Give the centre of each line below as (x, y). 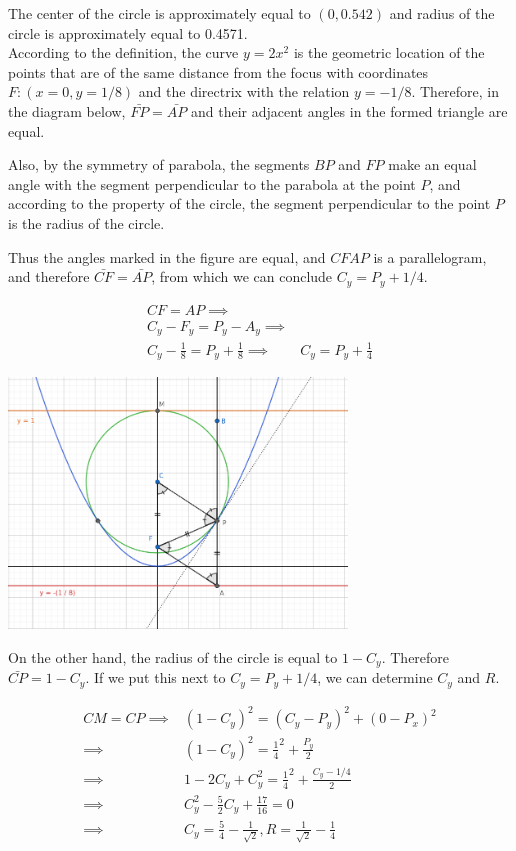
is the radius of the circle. (86, 222)
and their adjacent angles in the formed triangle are (349, 110)
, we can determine (375, 677)
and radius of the (442, 13)
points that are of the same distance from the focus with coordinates (218, 71)
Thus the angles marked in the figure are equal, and (167, 256)
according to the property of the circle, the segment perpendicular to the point (249, 203)
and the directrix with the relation (244, 91)
